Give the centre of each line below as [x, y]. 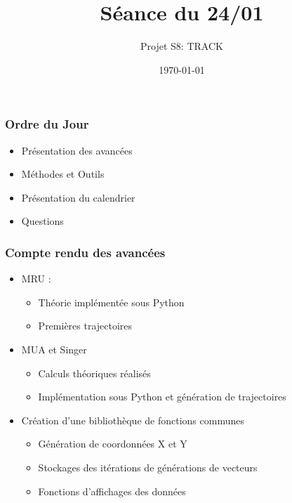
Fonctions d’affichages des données [112, 491]
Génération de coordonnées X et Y [113, 444]
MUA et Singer [54, 349]
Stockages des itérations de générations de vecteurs [148, 467]
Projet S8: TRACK [182, 46]
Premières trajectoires [85, 326]
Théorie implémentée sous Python [111, 302]
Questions [42, 221]
